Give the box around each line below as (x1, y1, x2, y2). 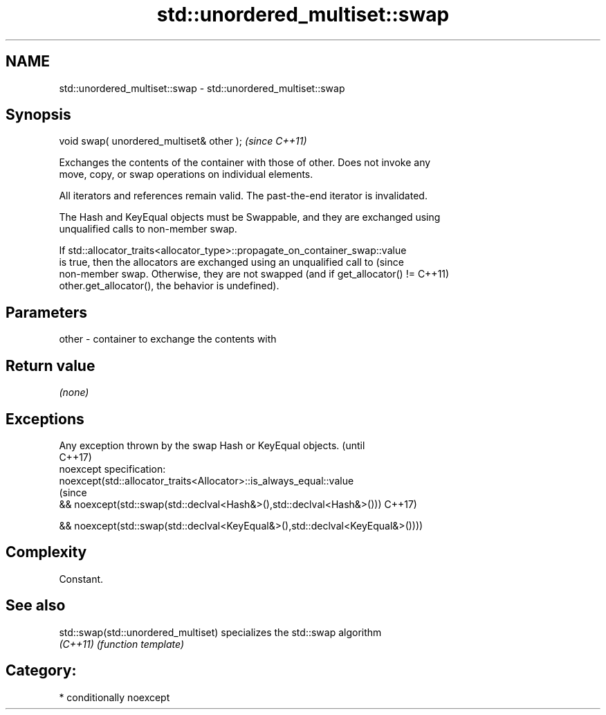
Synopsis (6, 106, 71, 124)
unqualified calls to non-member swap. (59, 223, 237, 235)
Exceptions (6, 410, 84, 428)
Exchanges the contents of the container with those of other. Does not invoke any (59, 156, 431, 169)
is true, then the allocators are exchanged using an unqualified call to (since (59, 256, 404, 269)
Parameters (6, 303, 87, 321)
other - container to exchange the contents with (59, 333, 277, 345)
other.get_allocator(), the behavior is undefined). (59, 280, 279, 292)
